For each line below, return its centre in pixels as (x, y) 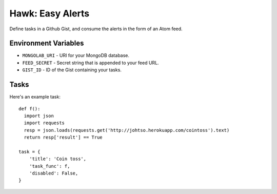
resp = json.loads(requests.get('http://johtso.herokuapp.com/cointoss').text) (127, 130)
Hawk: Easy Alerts (50, 13)
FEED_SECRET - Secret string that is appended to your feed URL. (91, 63)
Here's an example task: (35, 97)
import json (39, 116)
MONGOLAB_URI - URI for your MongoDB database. (76, 55)
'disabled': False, (54, 173)
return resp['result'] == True (63, 138)
